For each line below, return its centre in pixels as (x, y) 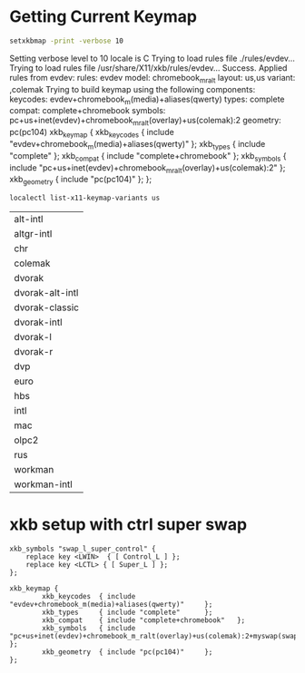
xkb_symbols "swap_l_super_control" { (83, 549)
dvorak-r (34, 352)
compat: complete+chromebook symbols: (88, 111)
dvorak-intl (38, 322)
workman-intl (43, 484)
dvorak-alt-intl (46, 293)
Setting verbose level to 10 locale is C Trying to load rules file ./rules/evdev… (152, 58)
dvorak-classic (47, 307)
